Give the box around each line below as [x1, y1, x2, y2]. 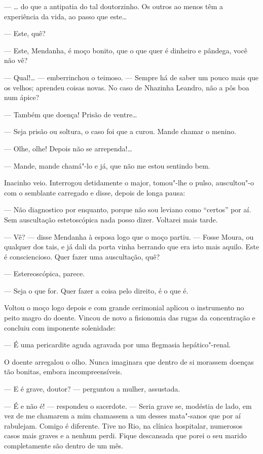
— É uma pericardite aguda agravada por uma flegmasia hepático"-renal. [4, 339, 231, 350]
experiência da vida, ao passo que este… [4, 11, 127, 21]
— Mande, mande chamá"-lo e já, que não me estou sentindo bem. [4, 160, 210, 171]
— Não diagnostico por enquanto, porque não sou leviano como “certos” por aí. [4, 204, 251, 215]
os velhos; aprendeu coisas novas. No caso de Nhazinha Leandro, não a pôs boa [4, 82, 249, 92]
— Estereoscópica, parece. [4, 268, 85, 279]
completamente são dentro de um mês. [4, 440, 124, 450]
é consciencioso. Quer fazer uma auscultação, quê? [4, 251, 160, 262]
